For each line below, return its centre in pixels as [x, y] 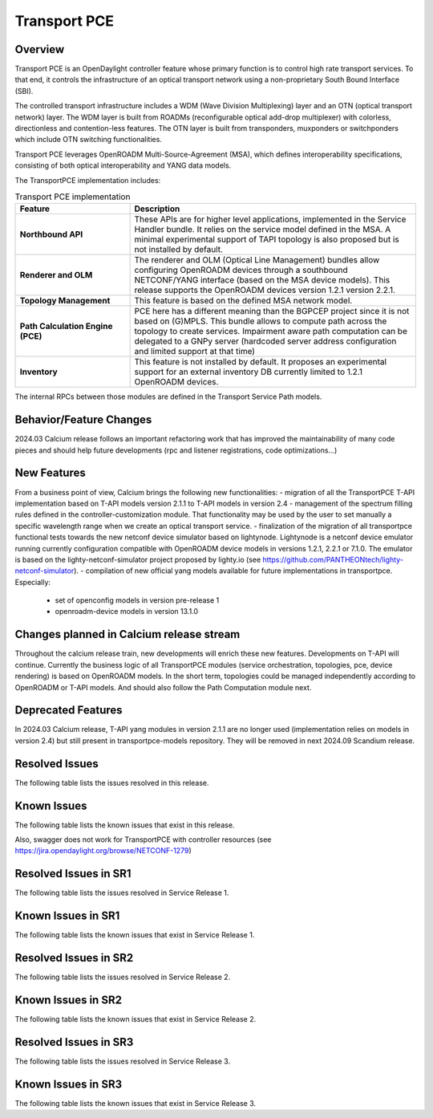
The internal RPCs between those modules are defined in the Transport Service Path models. [168, 396]
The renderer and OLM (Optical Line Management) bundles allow [257, 260]
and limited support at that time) [195, 352]
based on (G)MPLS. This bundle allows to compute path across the [261, 321]
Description [157, 209]
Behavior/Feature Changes [83, 420]
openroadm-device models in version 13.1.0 [127, 612]
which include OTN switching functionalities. [88, 140]
